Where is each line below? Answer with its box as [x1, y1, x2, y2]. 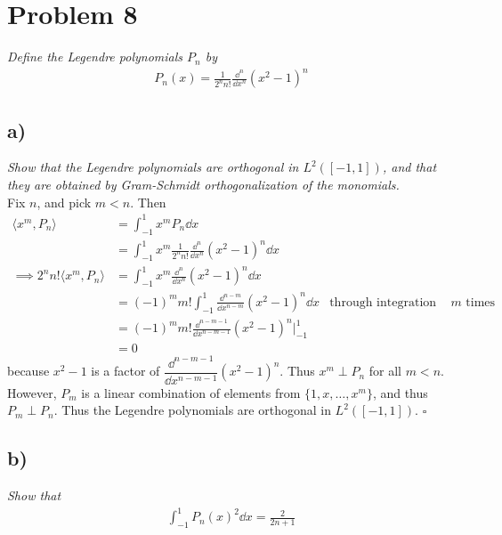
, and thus [372, 383, 428, 401]
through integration [329, 296, 437, 309]
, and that [382, 158, 437, 176]
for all [368, 361, 402, 380]
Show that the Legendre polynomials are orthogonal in [7, 158, 299, 176]
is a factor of [91, 361, 160, 380]
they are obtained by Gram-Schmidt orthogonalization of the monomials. [7, 175, 400, 194]
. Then [130, 192, 166, 211]
